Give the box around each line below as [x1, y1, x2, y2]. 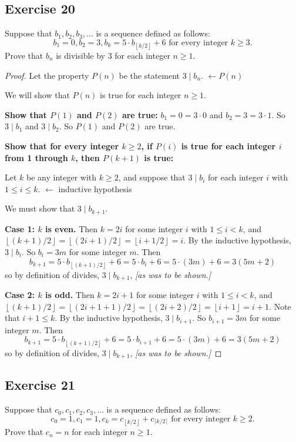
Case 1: [5, 222, 35, 235]
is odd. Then [45, 289, 95, 301]
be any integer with [26, 171, 97, 183]
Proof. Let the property [5, 69, 89, 81]
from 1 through [5, 151, 68, 163]
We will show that [5, 89, 70, 101]
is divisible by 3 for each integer [56, 49, 170, 61]
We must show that [5, 202, 75, 215]
